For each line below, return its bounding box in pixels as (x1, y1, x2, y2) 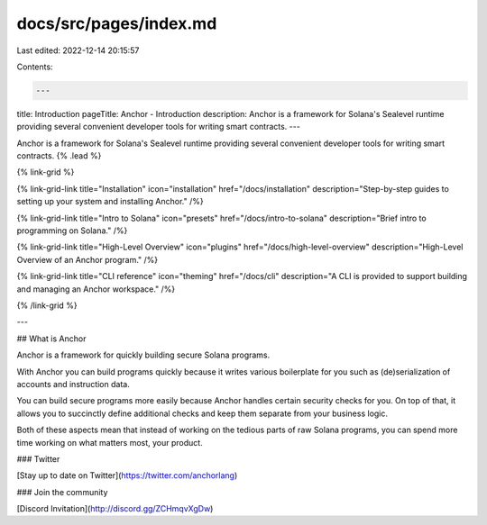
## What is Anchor (16, 333, 87, 344)
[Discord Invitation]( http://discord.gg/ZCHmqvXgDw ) (16, 503, 214, 514)
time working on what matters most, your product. (16, 437, 203, 448)
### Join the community (16, 486, 108, 497)
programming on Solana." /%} (16, 225, 128, 236)
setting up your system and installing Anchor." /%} (16, 196, 204, 207)
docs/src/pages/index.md (16, 14, 217, 33)
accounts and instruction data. (16, 378, 130, 389)
